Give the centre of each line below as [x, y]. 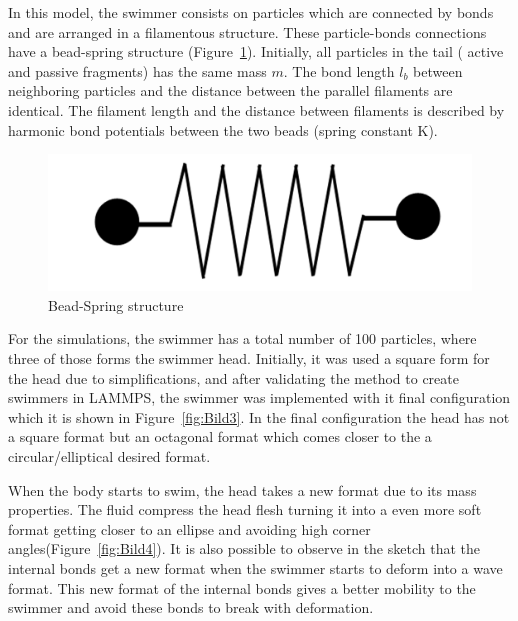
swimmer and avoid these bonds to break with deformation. [191, 607]
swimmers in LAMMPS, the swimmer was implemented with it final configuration [259, 397]
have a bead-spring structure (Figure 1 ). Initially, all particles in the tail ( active [256, 51]
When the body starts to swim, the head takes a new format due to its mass [242, 489]
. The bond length [339, 70]
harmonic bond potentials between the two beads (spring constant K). [223, 129]
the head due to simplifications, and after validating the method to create [233, 377]
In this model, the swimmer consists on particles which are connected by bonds [251, 12]
